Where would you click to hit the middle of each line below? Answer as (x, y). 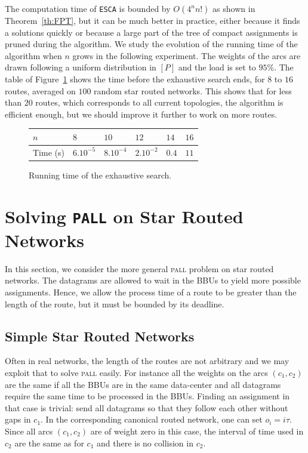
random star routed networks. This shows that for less (193, 90)
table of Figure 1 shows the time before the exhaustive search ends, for (135, 78)
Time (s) (49, 152)
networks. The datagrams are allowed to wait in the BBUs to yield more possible (153, 280)
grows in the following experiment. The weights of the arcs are (187, 55)
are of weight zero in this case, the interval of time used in (197, 431)
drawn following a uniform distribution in (81, 67)
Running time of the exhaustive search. (100, 175)
